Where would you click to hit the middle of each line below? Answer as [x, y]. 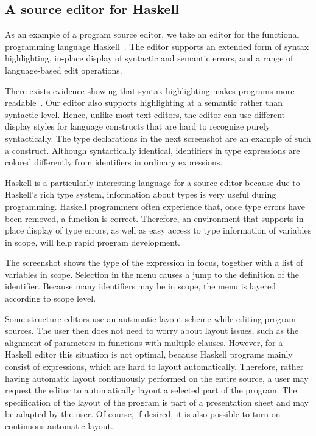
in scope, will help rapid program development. [93, 242]
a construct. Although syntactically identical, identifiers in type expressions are [153, 150]
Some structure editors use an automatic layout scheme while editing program [151, 318]
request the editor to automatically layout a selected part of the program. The [151, 390]
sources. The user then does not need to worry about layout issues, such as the [152, 330]
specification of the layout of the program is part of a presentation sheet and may [157, 402]
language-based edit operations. [64, 70]
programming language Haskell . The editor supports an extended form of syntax [157, 46]
